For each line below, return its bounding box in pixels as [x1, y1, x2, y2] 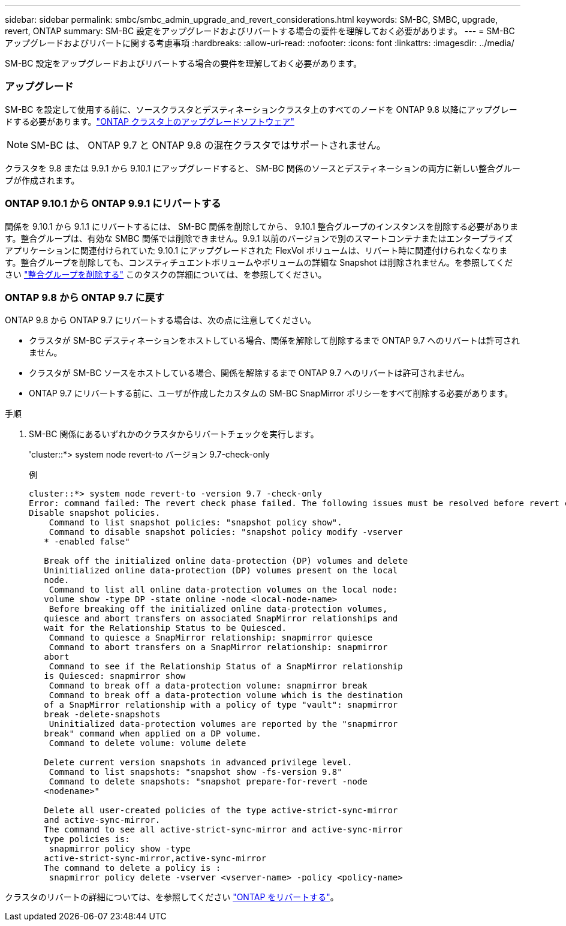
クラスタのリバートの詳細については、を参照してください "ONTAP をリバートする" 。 [5, 892, 339, 903]
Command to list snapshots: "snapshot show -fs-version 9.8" [49, 767, 342, 777]
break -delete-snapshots [44, 709, 161, 720]
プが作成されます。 [5, 175, 80, 185]
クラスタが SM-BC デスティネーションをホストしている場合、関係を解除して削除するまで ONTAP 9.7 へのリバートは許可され [29, 335, 520, 346]
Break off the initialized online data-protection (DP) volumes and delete [44, 556, 408, 566]
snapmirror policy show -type [49, 844, 191, 854]
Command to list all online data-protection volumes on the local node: [49, 585, 398, 595]
